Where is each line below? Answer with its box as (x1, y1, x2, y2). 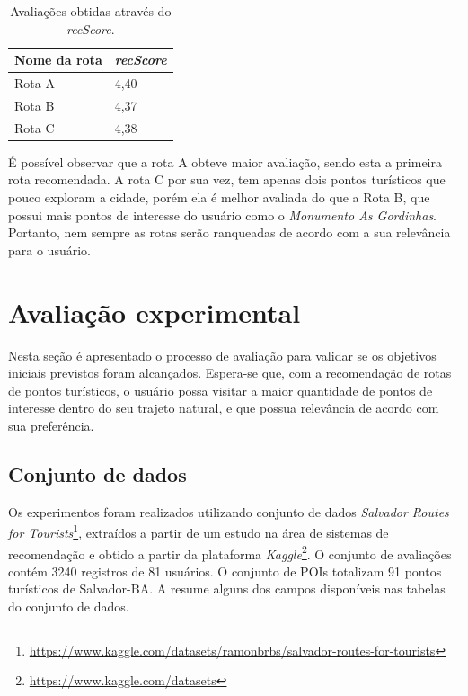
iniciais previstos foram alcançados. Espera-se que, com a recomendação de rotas (8, 363, 452, 382)
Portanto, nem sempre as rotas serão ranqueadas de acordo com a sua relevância (8, 223, 451, 242)
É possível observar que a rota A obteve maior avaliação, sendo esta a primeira (8, 152, 442, 171)
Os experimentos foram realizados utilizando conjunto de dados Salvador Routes (8, 502, 449, 521)
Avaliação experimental (8, 293, 301, 330)
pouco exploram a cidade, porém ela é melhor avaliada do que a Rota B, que (8, 188, 430, 206)
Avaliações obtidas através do (10, 2, 172, 20)
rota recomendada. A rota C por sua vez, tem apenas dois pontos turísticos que (8, 170, 446, 189)
